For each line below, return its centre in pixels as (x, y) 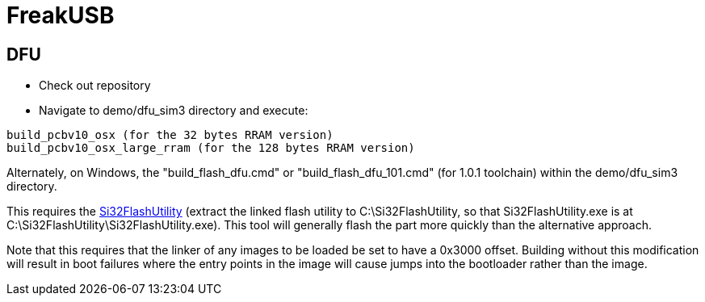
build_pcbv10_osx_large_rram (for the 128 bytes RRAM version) (211, 148)
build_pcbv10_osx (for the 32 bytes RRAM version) (170, 135)
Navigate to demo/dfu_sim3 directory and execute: (174, 111)
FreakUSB (61, 15)
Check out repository (95, 86)
